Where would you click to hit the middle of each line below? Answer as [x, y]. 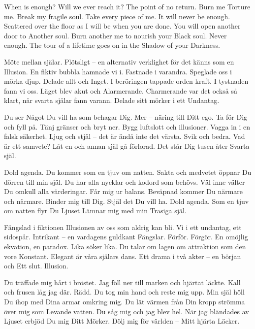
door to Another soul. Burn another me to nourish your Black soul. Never [115, 35]
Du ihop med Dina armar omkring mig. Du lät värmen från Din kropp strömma [125, 302]
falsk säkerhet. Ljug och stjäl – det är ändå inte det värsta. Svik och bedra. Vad [125, 136]
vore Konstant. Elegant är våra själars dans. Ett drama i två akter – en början [123, 256]
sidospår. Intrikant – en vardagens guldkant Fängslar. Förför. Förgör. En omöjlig [126, 237]
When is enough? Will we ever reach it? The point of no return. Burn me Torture [127, 6]
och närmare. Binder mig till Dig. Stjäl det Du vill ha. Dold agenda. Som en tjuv [127, 201]
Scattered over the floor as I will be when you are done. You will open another [122, 26]
